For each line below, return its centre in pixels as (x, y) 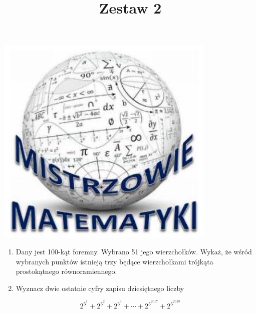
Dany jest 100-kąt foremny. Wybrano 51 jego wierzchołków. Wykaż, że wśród (134, 251)
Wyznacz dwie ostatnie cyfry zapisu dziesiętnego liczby (100, 288)
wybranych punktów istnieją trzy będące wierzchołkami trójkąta (114, 261)
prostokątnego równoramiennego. (66, 271)
